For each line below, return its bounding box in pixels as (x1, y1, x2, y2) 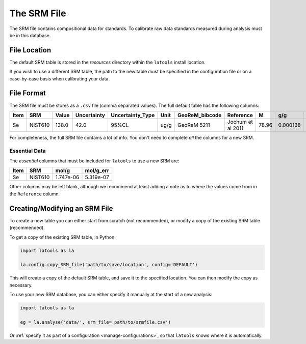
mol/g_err (85, 167, 110, 174)
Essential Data (9, 147, 46, 154)
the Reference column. (9, 191, 60, 197)
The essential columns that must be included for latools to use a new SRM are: (9, 158, 180, 164)
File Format (9, 89, 46, 98)
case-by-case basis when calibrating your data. (9, 75, 110, 81)
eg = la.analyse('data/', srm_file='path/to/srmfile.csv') (20, 319, 171, 325)
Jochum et (227, 118, 253, 125)
